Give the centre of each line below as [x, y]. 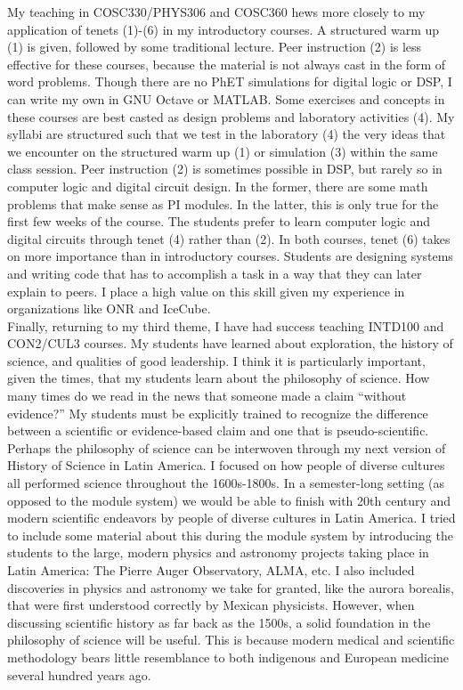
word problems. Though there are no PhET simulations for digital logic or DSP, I [230, 81]
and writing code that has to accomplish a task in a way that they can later [215, 273]
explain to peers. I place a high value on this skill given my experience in [206, 291]
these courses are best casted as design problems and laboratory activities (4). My [231, 116]
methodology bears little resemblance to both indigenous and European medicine [228, 657]
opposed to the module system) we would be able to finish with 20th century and [229, 500]
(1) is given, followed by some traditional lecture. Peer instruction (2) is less [215, 47]
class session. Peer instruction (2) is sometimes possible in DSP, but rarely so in [225, 169]
